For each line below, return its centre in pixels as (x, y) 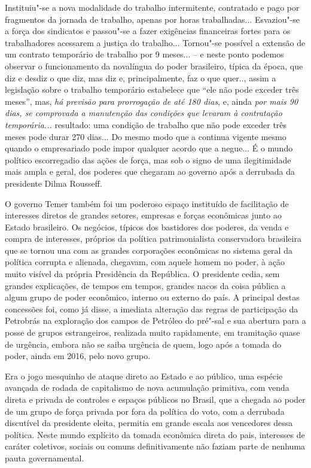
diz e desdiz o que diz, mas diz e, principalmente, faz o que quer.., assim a (141, 78)
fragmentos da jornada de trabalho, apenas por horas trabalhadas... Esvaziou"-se (153, 19)
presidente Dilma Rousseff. (54, 183)
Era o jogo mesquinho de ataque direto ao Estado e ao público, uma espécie (144, 376)
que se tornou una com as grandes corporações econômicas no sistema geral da (149, 250)
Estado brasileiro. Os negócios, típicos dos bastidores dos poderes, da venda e (147, 227)
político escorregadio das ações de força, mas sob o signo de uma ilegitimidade (148, 159)
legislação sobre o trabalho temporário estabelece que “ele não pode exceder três (152, 89)
